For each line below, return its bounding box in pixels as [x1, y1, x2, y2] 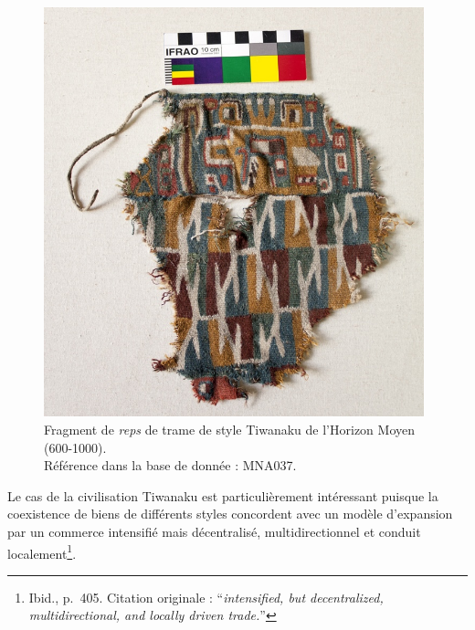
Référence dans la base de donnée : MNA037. [44, 456, 297, 475]
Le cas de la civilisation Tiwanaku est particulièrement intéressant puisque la [7, 486, 438, 505]
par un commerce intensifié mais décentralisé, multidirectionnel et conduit [7, 522, 421, 541]
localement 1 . [7, 541, 77, 562]
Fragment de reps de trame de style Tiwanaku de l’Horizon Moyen [44, 420, 415, 439]
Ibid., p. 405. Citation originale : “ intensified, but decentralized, [28, 587, 384, 606]
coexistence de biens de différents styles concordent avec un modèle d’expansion [7, 504, 453, 523]
